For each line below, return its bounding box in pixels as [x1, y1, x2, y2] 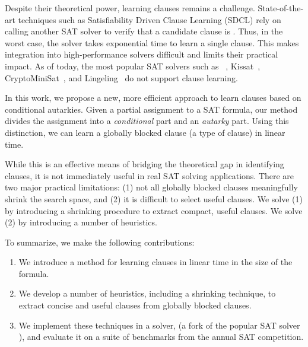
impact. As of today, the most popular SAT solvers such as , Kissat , [5, 59, 261, 72]
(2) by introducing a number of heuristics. [5, 216, 157, 228]
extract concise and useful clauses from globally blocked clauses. [18, 299, 252, 311]
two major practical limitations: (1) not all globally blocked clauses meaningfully [5, 181, 298, 193]
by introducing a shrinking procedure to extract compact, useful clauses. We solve [5, 204, 303, 217]
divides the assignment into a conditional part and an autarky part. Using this [5, 114, 289, 127]
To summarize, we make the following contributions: [5, 235, 195, 248]
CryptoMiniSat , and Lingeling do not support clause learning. [5, 71, 238, 84]
